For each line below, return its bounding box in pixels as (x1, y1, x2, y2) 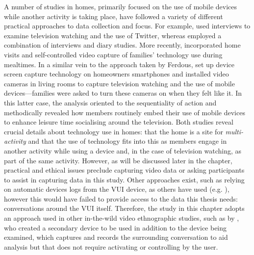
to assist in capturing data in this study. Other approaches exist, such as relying (4, 174, 245, 184)
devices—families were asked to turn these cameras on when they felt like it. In (4, 88, 242, 98)
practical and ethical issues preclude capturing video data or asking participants (4, 165, 245, 175)
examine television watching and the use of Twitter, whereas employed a (4, 30, 222, 40)
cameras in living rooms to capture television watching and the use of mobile (4, 78, 235, 88)
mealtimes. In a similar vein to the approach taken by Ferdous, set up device (4, 59, 234, 69)
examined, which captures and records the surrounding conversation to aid (4, 232, 228, 242)
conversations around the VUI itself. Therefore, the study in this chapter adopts (4, 203, 245, 213)
